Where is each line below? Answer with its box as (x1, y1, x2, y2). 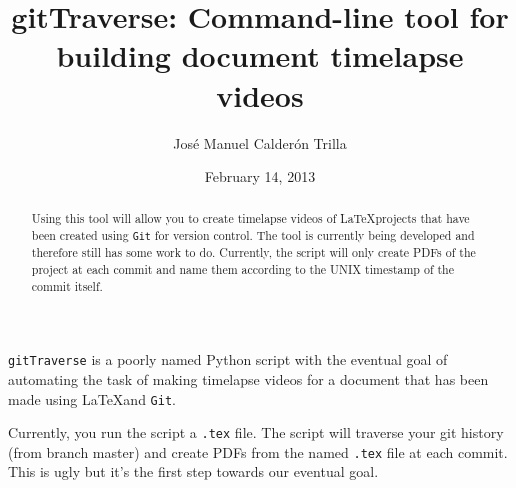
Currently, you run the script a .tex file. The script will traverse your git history (8, 422, 504, 443)
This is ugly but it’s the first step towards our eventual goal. (8, 461, 379, 482)
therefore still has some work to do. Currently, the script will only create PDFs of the (31, 244, 476, 261)
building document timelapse (56, 35, 464, 76)
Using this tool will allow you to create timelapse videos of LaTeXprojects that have (31, 210, 470, 227)
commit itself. (31, 277, 103, 294)
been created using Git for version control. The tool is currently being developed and (31, 227, 475, 244)
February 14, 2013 (204, 166, 316, 187)
